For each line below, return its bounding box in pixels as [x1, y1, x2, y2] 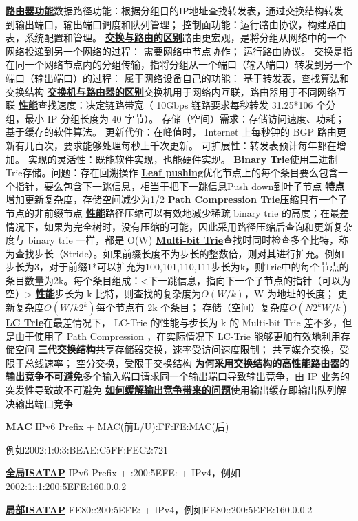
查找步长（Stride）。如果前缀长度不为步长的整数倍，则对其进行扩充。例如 [14, 246, 344, 260]
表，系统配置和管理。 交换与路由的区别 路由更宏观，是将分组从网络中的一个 [6, 30, 346, 45]
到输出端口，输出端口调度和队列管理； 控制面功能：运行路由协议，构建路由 [6, 17, 346, 31]
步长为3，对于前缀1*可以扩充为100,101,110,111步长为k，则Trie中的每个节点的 [6, 259, 349, 274]
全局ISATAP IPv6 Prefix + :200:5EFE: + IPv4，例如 [6, 465, 240, 480]
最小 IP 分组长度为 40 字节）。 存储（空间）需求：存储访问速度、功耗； [24, 111, 345, 125]
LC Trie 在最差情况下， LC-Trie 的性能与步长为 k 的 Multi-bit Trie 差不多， [6, 315, 343, 330]
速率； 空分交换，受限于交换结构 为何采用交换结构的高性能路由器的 [43, 355, 350, 370]
